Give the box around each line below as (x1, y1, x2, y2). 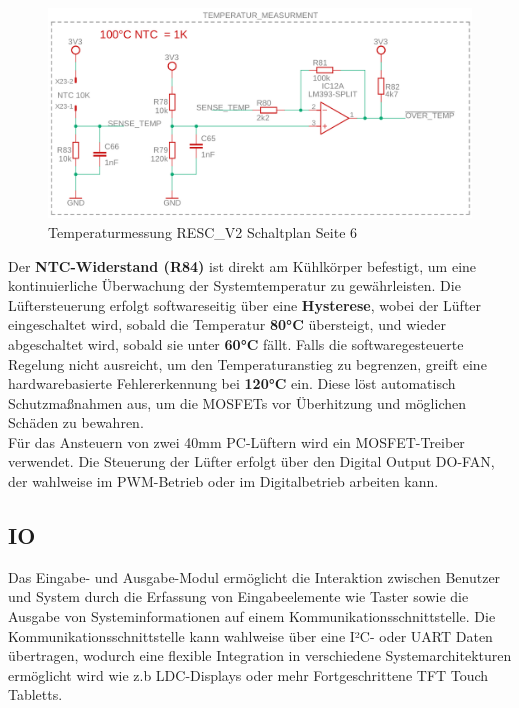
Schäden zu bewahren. (8, 412, 144, 433)
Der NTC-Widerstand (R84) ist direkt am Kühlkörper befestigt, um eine (8, 255, 477, 276)
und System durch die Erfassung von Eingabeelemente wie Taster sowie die (8, 586, 469, 607)
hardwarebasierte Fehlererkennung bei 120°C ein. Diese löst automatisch (8, 373, 456, 394)
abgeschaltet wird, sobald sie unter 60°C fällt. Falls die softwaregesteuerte (8, 333, 464, 354)
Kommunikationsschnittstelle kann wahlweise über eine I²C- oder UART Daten (8, 625, 493, 646)
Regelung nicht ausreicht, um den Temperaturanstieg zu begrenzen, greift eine (8, 353, 487, 374)
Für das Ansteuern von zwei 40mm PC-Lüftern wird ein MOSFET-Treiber (8, 431, 465, 452)
